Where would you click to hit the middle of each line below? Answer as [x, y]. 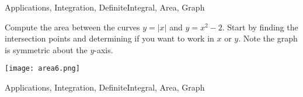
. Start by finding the [260, 27]
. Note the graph [268, 38]
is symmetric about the [46, 49]
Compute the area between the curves [72, 27]
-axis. [104, 49]
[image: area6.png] [42, 69]
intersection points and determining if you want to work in [109, 38]
